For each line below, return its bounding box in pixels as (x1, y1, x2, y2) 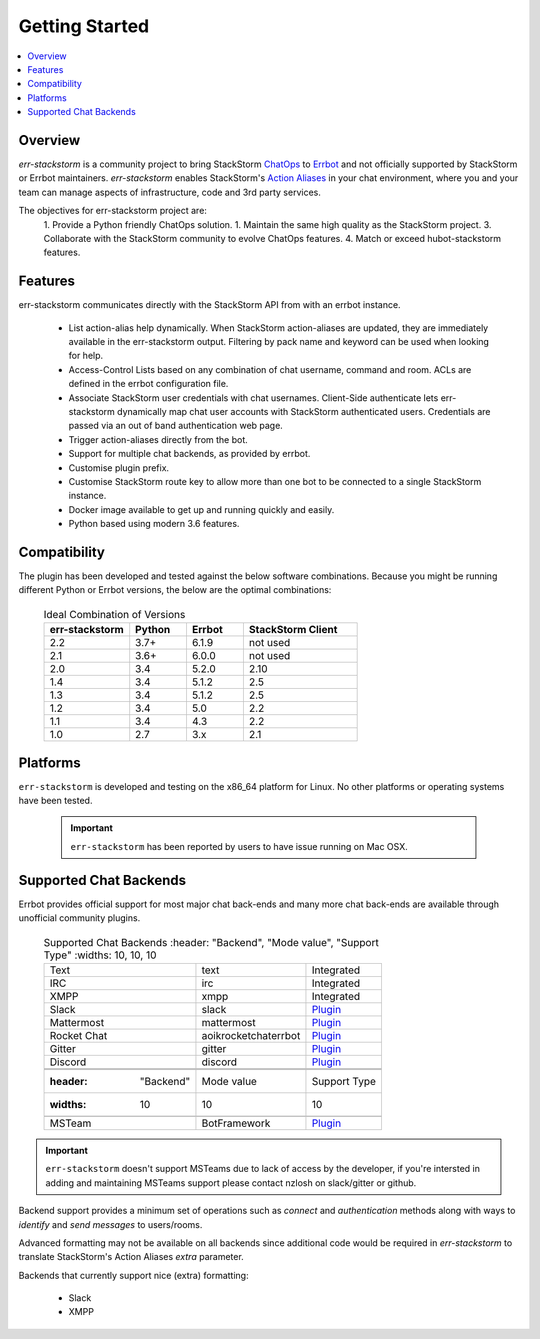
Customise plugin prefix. (68, 461, 170, 474)
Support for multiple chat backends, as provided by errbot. (68, 448, 311, 460)
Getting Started (18, 15, 150, 37)
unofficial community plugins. (18, 912, 141, 924)
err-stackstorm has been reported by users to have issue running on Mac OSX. (70, 840, 409, 852)
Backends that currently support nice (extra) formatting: (18, 1269, 249, 1281)
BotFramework (201, 1116, 271, 1130)
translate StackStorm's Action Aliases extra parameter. (18, 1251, 244, 1263)
